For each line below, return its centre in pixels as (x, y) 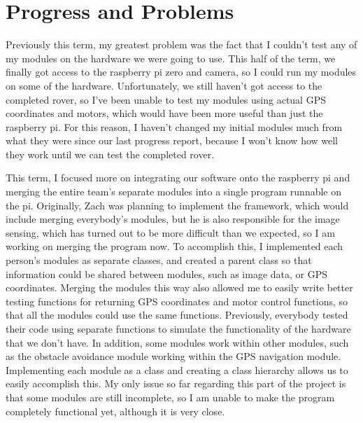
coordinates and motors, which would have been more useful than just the (164, 113)
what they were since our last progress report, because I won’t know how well (172, 140)
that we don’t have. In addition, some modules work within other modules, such (177, 342)
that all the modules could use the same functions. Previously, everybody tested (177, 315)
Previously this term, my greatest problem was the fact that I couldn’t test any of (181, 44)
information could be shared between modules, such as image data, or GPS (166, 273)
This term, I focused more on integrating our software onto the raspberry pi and (178, 178)
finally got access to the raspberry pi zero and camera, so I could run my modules (181, 72)
